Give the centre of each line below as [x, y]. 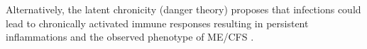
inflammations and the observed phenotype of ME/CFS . [130, 37]
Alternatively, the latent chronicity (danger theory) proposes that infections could [183, 9]
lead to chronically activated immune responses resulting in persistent [157, 23]
